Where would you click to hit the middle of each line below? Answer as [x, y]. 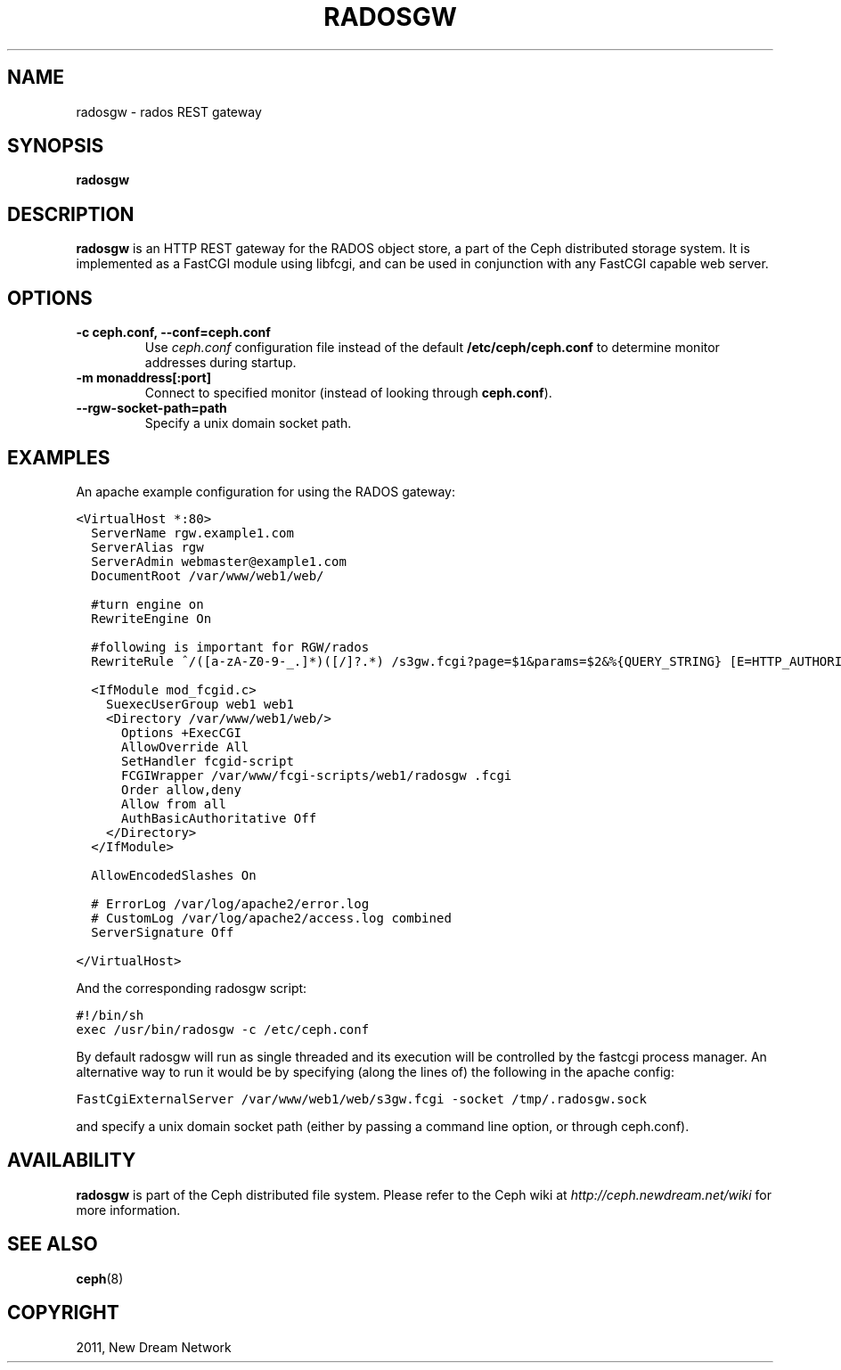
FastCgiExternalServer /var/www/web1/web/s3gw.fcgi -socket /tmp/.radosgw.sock [361, 1099]
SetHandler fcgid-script [207, 761]
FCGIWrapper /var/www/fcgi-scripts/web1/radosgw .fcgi [316, 775]
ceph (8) [100, 1278]
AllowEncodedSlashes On [174, 875]
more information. [128, 1210]
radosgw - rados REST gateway [169, 111]
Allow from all [173, 804]
